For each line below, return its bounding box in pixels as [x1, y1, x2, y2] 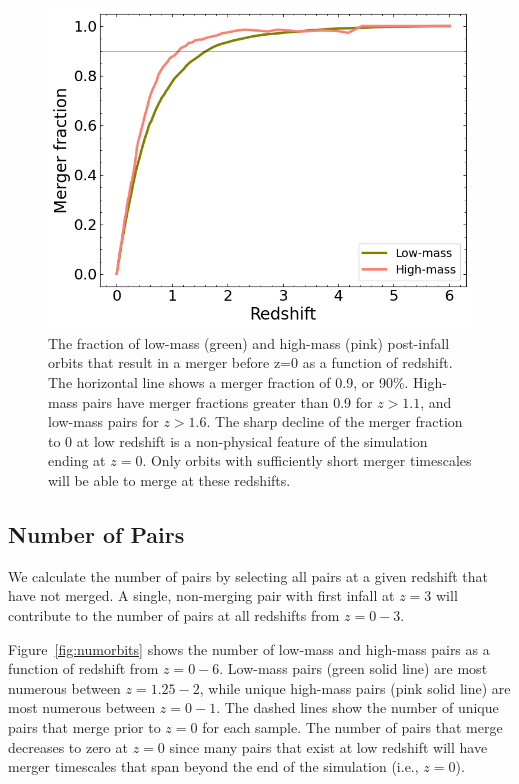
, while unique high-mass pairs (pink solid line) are [199, 677, 511, 698]
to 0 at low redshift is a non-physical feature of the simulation [48, 430, 428, 451]
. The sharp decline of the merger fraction [206, 411, 463, 432]
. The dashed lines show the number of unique [216, 697, 499, 718]
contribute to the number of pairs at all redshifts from [8, 604, 340, 625]
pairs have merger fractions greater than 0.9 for [82, 391, 373, 412]
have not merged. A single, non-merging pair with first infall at [8, 585, 395, 606]
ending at [48, 450, 106, 471]
